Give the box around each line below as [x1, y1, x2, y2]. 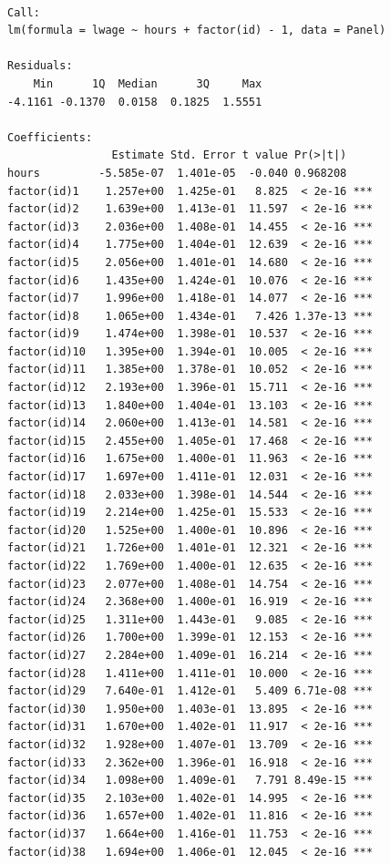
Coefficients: [7, 130, 93, 144]
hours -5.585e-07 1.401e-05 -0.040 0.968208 [7, 166, 347, 180]
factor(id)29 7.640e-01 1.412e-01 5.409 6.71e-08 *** [7, 684, 373, 698]
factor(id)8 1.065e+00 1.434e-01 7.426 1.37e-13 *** [7, 309, 373, 323]
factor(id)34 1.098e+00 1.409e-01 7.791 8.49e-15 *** [7, 774, 373, 787]
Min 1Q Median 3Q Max [33, 77, 262, 90]
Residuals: [7, 59, 73, 73]
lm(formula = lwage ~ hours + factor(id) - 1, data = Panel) [7, 24, 386, 37]
